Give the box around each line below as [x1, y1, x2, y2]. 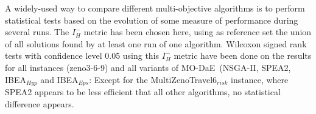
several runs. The [5, 25, 69, 38]
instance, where [231, 73, 289, 85]
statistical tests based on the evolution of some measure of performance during [5, 13, 298, 26]
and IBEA [40, 73, 79, 85]
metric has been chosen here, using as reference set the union [83, 25, 312, 38]
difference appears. [5, 97, 74, 110]
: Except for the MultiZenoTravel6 [89, 73, 217, 85]
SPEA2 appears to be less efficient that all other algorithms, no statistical [5, 85, 281, 98]
